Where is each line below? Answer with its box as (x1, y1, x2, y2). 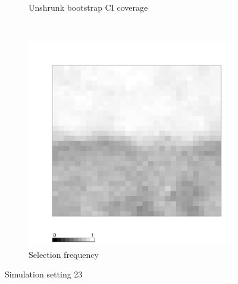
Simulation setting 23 (5, 268, 83, 280)
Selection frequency (29, 248, 99, 260)
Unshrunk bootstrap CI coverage (29, 1, 148, 13)
